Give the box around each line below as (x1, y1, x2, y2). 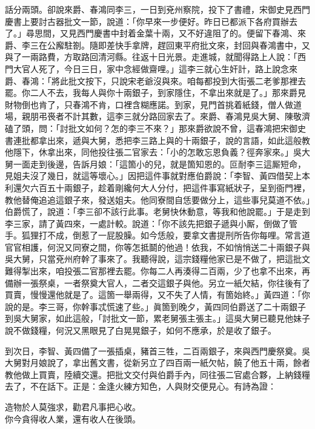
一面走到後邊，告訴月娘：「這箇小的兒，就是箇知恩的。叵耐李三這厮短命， (13, 157, 306, 170)
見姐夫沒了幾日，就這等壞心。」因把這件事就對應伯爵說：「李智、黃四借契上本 (5, 169, 310, 182)
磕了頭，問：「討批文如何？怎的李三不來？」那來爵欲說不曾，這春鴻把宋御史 (5, 121, 306, 134)
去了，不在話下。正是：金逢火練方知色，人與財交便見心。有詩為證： (5, 380, 276, 393)
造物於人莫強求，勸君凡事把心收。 (5, 400, 141, 413)
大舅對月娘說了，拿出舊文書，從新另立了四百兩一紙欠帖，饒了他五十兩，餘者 (5, 356, 310, 369)
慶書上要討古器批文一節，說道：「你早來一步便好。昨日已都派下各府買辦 (5, 15, 289, 27)
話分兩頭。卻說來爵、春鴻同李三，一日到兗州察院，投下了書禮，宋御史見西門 (5, 3, 310, 15)
